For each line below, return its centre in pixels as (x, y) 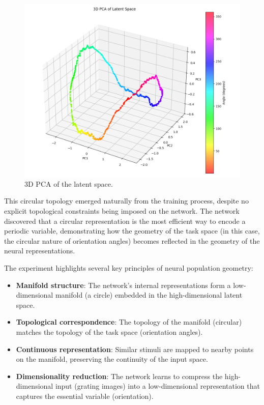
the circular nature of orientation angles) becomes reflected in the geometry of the (132, 240)
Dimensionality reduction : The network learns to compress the (119, 376)
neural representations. (40, 251)
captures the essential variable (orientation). (85, 396)
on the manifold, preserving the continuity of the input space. (112, 359)
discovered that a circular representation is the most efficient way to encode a (125, 221)
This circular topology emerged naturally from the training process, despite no (126, 201)
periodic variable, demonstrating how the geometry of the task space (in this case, (132, 231)
